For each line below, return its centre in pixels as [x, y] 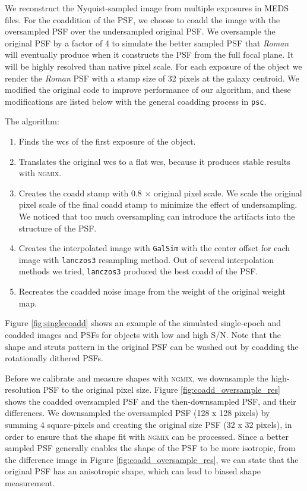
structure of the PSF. [58, 228]
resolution [23, 390]
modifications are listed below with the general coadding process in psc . [136, 101]
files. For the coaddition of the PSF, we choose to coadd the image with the [143, 19]
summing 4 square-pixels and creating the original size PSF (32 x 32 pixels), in [148, 425]
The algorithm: [32, 121]
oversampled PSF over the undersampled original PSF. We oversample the [140, 31]
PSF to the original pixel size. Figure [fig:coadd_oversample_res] [162, 390]
